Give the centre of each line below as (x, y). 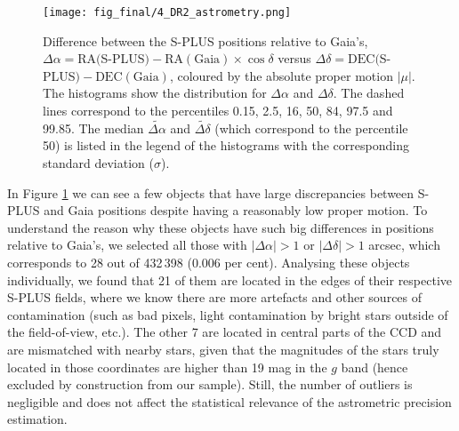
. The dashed (369, 93)
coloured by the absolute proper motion (285, 75)
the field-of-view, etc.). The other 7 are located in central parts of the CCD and (225, 332)
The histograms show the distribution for (155, 93)
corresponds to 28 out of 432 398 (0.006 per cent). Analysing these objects (209, 262)
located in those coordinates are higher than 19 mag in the (167, 367)
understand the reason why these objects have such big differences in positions (221, 227)
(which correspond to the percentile (311, 128)
